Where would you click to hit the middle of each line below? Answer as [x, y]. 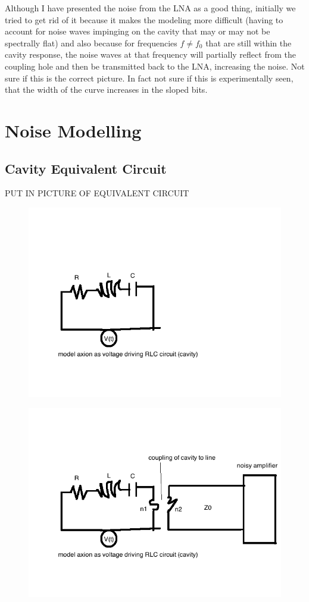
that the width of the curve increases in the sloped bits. [106, 90]
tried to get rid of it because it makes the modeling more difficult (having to [144, 19]
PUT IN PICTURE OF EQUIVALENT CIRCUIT [97, 193]
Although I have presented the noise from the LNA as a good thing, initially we [150, 8]
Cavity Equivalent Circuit [86, 168]
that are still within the [249, 43]
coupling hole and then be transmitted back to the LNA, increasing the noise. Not [155, 66]
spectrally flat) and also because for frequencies [91, 43]
